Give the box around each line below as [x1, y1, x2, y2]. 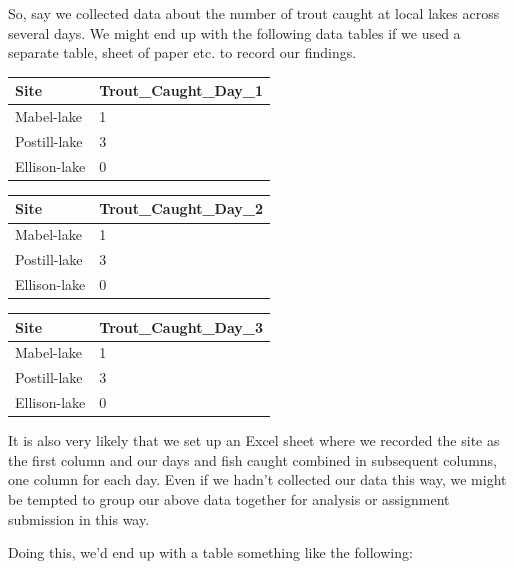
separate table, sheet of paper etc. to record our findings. [8, 42, 357, 63]
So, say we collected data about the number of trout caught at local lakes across [8, 3, 500, 23]
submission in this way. [8, 508, 150, 529]
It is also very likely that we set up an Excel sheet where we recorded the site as [8, 430, 500, 451]
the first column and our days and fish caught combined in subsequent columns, [8, 449, 498, 470]
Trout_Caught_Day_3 [99, 316, 264, 337]
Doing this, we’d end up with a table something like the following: [8, 542, 413, 563]
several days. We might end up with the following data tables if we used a [8, 22, 461, 43]
